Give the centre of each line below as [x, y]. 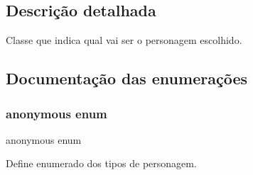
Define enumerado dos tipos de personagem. [101, 163]
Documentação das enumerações [126, 78]
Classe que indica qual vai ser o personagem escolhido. [124, 40]
